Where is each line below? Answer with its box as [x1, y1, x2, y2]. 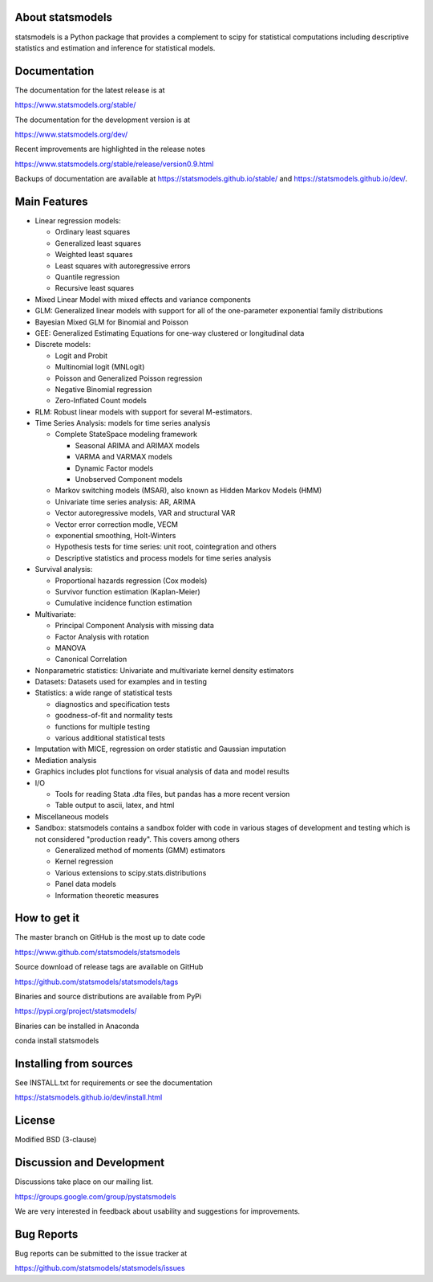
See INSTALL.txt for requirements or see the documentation [14, 1078, 212, 1088]
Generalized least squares [55, 238, 142, 248]
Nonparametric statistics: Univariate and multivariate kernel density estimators [34, 665, 294, 675]
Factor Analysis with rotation [55, 631, 150, 642]
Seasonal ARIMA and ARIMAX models [75, 440, 200, 450]
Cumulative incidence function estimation [55, 598, 192, 608]
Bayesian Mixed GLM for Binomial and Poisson [34, 317, 188, 327]
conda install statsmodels [14, 1036, 99, 1046]
